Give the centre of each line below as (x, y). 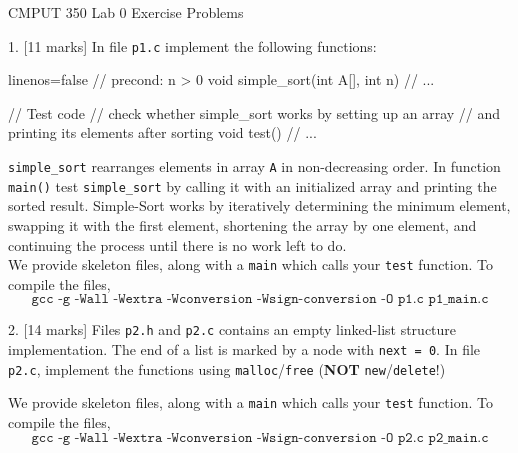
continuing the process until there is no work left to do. (177, 244)
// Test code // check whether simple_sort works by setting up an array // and (254, 112)
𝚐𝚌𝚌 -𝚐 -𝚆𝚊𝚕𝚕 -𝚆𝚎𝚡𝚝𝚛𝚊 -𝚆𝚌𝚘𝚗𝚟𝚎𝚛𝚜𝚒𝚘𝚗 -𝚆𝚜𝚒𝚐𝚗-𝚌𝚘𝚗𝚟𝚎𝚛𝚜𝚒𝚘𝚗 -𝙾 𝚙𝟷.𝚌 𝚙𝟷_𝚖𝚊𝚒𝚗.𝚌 (260, 299)
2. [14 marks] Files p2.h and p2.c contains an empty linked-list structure (232, 329)
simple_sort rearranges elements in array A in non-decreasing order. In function (254, 166)
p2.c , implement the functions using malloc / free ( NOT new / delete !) (227, 368)
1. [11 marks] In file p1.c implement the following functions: (192, 45)
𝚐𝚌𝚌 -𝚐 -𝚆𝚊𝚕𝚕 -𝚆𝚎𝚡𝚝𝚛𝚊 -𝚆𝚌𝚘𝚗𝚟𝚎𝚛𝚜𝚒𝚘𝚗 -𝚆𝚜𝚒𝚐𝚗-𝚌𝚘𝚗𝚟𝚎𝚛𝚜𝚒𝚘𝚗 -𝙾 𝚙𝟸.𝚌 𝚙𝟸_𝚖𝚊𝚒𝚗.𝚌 (260, 437)
